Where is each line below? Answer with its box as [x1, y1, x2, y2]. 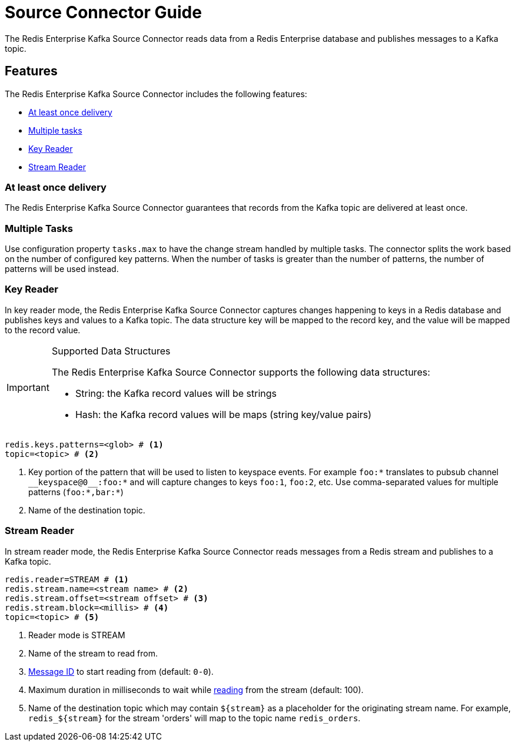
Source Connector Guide [5, 2, 202, 22]
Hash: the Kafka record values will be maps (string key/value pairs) [75, 408, 372, 420]
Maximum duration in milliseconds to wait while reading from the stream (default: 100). [28, 684, 364, 695]
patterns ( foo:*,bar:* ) [28, 486, 124, 497]
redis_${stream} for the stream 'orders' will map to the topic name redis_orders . [28, 712, 361, 723]
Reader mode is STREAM [28, 629, 125, 640]
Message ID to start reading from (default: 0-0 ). [28, 666, 214, 677]
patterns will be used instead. [5, 264, 119, 274]
